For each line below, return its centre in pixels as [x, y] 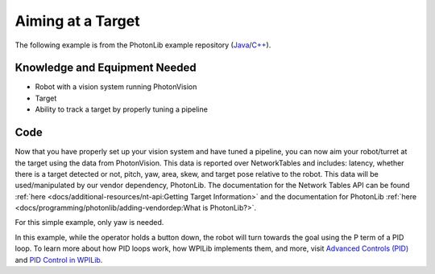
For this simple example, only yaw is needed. [89, 223]
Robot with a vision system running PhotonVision [116, 87]
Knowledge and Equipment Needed [106, 68]
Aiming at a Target [77, 21]
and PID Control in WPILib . [59, 260]
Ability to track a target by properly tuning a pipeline [122, 109]
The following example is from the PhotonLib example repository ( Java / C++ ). [143, 45]
